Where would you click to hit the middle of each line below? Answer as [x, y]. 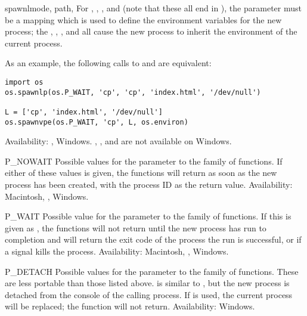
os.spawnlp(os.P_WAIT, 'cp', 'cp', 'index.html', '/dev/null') [133, 92]
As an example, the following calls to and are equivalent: [108, 63]
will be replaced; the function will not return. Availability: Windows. [130, 306]
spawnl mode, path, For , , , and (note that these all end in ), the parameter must [153, 8]
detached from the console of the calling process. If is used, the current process [149, 294]
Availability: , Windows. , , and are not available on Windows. [118, 141]
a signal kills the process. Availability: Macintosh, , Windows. [117, 251]
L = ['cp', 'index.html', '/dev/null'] [84, 112]
